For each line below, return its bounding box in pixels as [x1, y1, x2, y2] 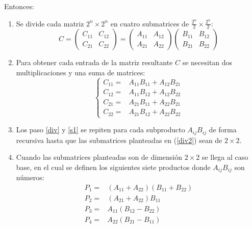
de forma [209, 124, 237, 135]
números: [16, 172, 44, 183]
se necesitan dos [182, 57, 233, 68]
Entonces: [4, 1, 34, 11]
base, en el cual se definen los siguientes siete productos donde [16, 161, 211, 172]
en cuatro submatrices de [110, 18, 189, 28]
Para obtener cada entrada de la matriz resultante [16, 57, 173, 68]
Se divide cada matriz [16, 18, 84, 28]
